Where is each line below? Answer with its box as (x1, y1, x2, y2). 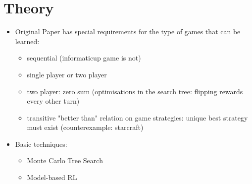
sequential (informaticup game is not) (27, 53, 141, 63)
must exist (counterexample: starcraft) (27, 122, 144, 132)
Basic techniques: (15, 138, 67, 149)
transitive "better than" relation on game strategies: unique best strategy (27, 112, 248, 123)
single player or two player (27, 69, 107, 79)
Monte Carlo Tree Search (27, 155, 103, 166)
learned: (15, 36, 40, 46)
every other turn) (27, 96, 80, 106)
